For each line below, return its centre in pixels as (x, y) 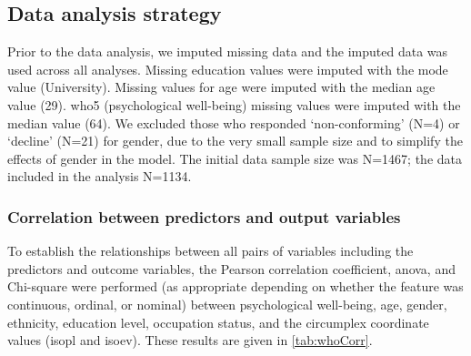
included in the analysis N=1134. (100, 176)
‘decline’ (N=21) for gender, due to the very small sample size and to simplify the (235, 141)
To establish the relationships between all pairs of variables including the (210, 251)
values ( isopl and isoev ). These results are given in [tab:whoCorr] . (190, 340)
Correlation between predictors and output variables (204, 216)
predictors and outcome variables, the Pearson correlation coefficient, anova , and (231, 268)
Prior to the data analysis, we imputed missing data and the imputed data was (228, 51)
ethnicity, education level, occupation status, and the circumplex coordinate (218, 322)
